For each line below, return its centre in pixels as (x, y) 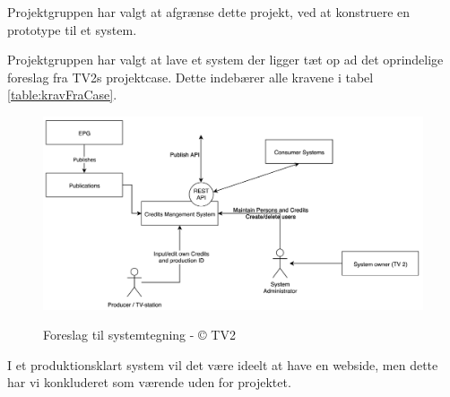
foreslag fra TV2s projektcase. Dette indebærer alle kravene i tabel (190, 77)
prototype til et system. (72, 29)
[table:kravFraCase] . (62, 95)
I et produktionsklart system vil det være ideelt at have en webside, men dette (223, 364)
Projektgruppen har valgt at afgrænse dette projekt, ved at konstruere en (209, 12)
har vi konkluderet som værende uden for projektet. (149, 382)
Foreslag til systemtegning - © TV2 (139, 335)
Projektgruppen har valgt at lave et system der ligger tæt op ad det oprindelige (225, 60)
